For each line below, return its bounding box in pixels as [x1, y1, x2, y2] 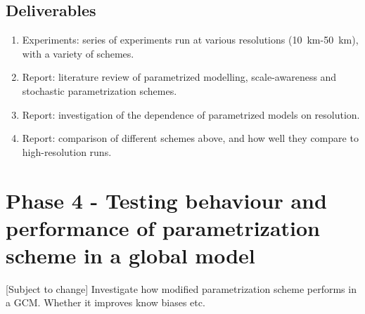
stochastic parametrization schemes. [22, 83, 177, 98]
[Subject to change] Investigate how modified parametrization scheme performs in [6, 281, 357, 296]
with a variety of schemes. [22, 46, 134, 60]
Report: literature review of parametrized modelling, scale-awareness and [22, 70, 337, 84]
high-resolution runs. [22, 144, 112, 159]
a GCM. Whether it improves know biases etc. [6, 295, 205, 310]
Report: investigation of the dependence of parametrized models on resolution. [22, 107, 360, 122]
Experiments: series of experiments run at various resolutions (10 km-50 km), [22, 32, 359, 47]
